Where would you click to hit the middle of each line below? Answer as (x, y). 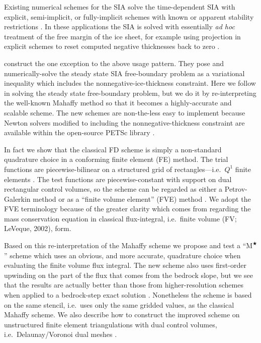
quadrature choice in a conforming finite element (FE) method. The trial (116, 159)
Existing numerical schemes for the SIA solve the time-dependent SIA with (120, 7)
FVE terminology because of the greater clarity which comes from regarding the (127, 209)
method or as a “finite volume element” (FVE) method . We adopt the (142, 198)
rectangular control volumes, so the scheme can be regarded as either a (113, 189)
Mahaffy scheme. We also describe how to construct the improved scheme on (122, 315)
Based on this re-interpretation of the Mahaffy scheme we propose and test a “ (125, 245)
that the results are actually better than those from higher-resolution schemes (124, 285)
